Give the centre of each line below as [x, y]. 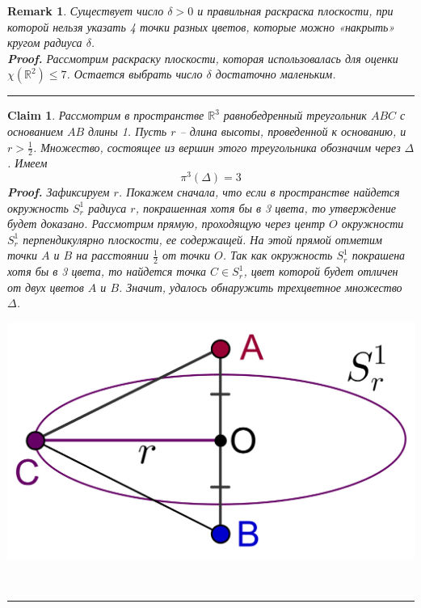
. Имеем [27, 163]
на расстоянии [112, 255]
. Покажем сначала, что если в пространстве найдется [259, 192]
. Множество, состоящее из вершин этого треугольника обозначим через [217, 147]
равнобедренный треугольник [295, 115]
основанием [35, 131]
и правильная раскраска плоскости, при [295, 11]
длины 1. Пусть [128, 131]
